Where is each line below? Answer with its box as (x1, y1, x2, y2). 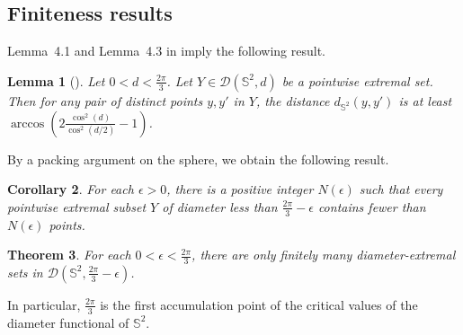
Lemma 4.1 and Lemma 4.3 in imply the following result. (7, 41, 326, 60)
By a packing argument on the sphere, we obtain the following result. (7, 149, 389, 168)
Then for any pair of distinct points (7, 91, 203, 110)
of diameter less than (162, 197, 278, 216)
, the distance (255, 91, 330, 110)
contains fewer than (317, 197, 426, 216)
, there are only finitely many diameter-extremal (191, 245, 456, 264)
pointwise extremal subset (7, 197, 147, 216)
